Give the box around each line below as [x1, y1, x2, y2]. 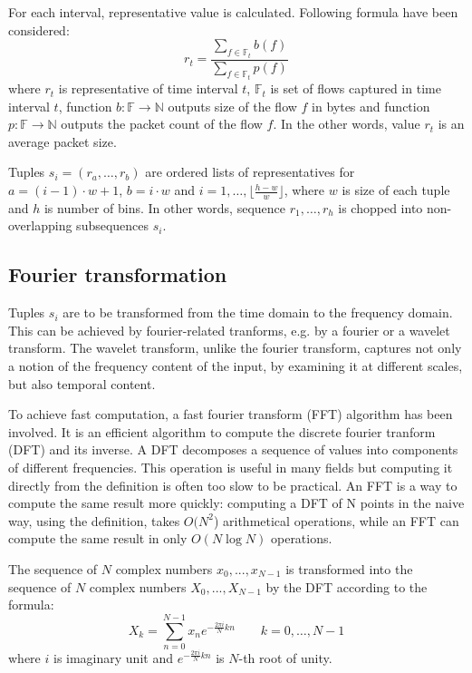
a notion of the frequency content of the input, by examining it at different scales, [8, 356, 463, 376]
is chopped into [338, 198, 423, 217]
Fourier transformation [8, 260, 227, 288]
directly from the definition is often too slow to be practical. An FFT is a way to [8, 475, 458, 494]
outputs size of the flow [168, 96, 297, 115]
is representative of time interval [58, 79, 238, 98]
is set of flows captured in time [270, 79, 441, 98]
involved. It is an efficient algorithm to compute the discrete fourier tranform [8, 422, 436, 441]
